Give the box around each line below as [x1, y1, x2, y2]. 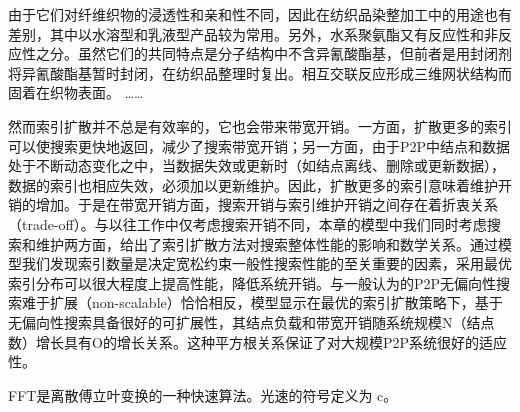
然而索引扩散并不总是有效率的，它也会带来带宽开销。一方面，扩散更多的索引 [8, 115, 512, 136]
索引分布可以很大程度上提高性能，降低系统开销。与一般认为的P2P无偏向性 [8, 272, 497, 293]
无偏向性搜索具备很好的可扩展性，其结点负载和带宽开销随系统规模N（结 [8, 311, 481, 332]
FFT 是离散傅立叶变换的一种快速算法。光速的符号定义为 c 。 [8, 384, 398, 405]
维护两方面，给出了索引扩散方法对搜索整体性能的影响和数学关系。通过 [35, 233, 498, 254]
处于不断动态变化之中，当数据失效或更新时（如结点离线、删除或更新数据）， [8, 155, 505, 176]
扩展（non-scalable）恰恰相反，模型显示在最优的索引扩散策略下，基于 [49, 292, 503, 313]
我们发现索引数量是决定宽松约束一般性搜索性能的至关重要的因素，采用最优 [21, 253, 512, 274]
